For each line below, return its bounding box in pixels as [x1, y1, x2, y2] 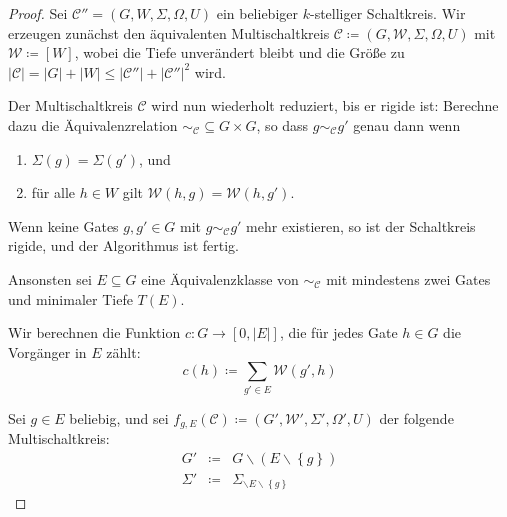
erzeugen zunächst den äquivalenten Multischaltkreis [8, 22, 330, 43]
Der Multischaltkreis [8, 95, 133, 116]
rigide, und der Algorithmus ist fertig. [8, 235, 239, 256]
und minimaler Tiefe [8, 288, 133, 309]
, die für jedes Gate [279, 322, 398, 343]
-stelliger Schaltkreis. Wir [309, 3, 466, 23]
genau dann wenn [353, 114, 461, 135]
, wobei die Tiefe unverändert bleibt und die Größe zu [74, 42, 405, 63]
